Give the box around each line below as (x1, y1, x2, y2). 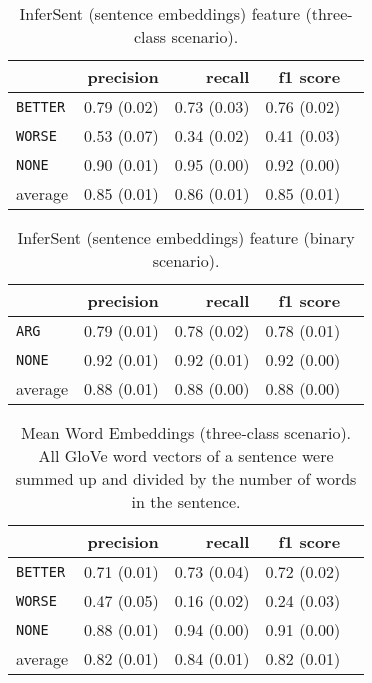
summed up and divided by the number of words (15, 467, 357, 490)
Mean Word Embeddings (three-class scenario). (21, 421, 352, 444)
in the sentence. (131, 490, 241, 513)
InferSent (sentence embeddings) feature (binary (17, 226, 355, 249)
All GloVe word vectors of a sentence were (38, 444, 334, 467)
